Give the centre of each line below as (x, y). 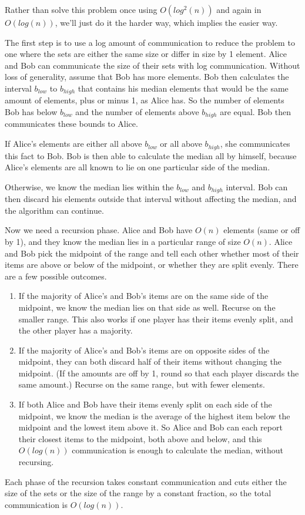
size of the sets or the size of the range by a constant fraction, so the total (138, 493)
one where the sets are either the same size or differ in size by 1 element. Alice (146, 54)
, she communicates (255, 144)
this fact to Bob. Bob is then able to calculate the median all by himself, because (151, 155)
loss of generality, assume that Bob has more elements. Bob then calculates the (147, 77)
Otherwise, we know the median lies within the (89, 186)
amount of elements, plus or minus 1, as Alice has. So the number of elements (145, 100)
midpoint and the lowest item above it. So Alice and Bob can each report (150, 427)
